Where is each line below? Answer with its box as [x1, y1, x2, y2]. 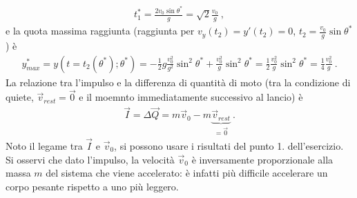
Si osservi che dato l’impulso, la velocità [6, 152, 175, 166]
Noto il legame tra [6, 138, 83, 152]
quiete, [6, 90, 34, 104]
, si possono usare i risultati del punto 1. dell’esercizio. [114, 138, 344, 152]
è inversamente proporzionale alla [191, 152, 334, 166]
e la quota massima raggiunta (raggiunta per [6, 23, 195, 38]
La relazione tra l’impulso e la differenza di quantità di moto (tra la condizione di [6, 75, 351, 89]
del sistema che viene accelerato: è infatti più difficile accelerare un [46, 166, 328, 180]
